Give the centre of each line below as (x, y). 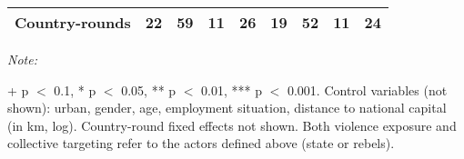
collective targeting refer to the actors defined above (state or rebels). (201, 143)
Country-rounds (73, 22)
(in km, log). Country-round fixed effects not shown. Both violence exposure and (232, 125)
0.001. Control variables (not (367, 89)
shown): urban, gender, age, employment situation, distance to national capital (227, 108)
